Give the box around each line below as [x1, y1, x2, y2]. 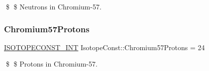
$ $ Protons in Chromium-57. [5, 59, 98, 69]
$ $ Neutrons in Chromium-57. [5, 1, 102, 11]
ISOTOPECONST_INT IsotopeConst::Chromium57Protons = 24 [4, 42, 205, 52]
